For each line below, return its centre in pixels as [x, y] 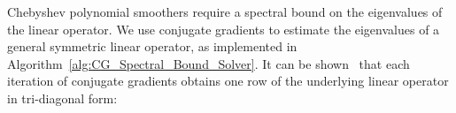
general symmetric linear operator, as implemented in [152, 46]
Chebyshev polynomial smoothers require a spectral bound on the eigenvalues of [225, 11]
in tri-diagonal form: [62, 98]
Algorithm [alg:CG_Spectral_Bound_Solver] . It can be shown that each [209, 63]
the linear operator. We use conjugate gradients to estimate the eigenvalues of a [224, 29]
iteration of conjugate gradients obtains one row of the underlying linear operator [228, 81]
